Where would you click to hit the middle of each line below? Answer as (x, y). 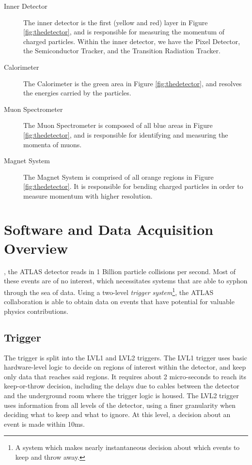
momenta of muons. (53, 144)
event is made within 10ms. (44, 424)
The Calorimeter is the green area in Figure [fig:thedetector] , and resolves (133, 83)
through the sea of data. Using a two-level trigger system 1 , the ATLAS (109, 291)
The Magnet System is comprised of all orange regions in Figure (118, 177)
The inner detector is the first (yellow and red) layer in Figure (116, 22)
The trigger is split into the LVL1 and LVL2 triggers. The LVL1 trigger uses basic (126, 357)
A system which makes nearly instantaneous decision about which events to (127, 447)
